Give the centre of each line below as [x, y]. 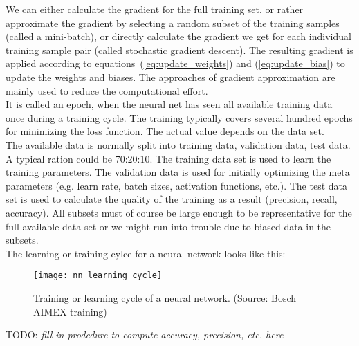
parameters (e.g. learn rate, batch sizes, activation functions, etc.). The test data [177, 185]
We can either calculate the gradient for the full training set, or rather [155, 9]
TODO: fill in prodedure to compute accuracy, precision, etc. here [145, 335]
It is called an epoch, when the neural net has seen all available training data [169, 104]
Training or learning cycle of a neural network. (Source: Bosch [165, 297]
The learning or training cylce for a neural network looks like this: [146, 253]
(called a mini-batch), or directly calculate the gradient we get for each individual [178, 36]
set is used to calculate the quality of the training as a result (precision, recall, [172, 199]
